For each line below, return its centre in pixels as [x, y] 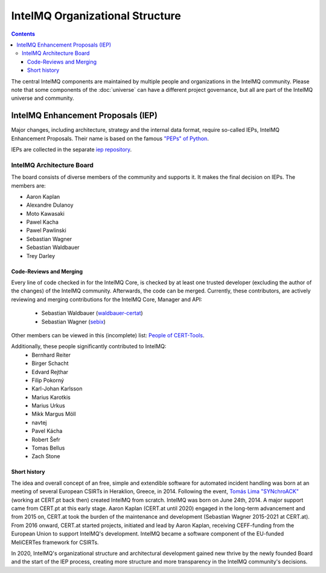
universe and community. [43, 98]
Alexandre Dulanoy [50, 205]
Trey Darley [41, 256]
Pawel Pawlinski [46, 230]
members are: [29, 186]
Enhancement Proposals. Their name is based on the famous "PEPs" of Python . [110, 138]
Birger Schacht [50, 363]
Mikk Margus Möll [54, 414]
